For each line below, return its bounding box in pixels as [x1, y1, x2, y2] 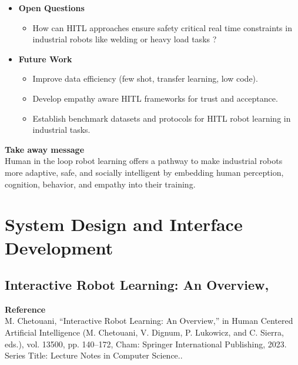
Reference [5, 303, 46, 315]
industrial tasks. [32, 123, 91, 136]
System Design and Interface [5, 212, 243, 236]
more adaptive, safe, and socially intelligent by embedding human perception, [5, 166, 284, 178]
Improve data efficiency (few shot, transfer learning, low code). [32, 72, 258, 85]
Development [5, 235, 113, 259]
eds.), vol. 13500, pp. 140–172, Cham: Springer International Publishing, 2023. [5, 337, 287, 350]
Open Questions [18, 2, 85, 14]
